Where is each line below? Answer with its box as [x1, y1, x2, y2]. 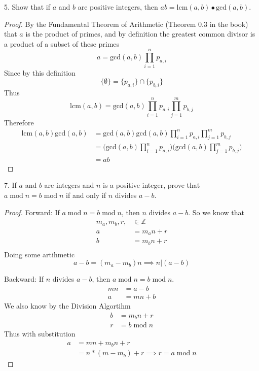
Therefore [4, 117, 34, 127]
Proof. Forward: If [4, 207, 60, 217]
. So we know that [188, 207, 244, 217]
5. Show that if [4, 2, 51, 12]
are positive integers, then [78, 2, 158, 12]
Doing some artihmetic [4, 249, 75, 259]
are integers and [44, 180, 94, 190]
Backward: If [4, 274, 44, 284]
